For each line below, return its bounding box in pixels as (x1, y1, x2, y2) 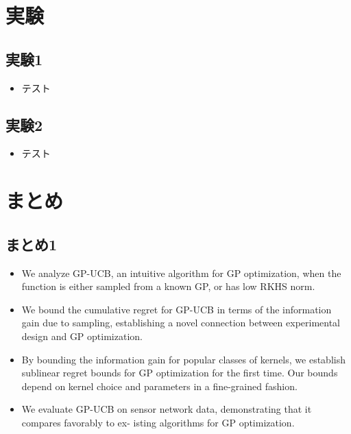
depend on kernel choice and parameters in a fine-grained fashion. (21, 378, 298, 393)
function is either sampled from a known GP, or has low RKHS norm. (21, 279, 315, 293)
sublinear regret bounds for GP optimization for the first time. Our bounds (21, 365, 338, 380)
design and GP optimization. (21, 328, 143, 343)
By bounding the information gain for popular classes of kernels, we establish (21, 352, 346, 366)
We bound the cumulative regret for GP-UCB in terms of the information (21, 302, 332, 316)
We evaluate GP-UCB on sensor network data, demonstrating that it (21, 402, 312, 416)
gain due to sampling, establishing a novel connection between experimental (21, 315, 341, 330)
